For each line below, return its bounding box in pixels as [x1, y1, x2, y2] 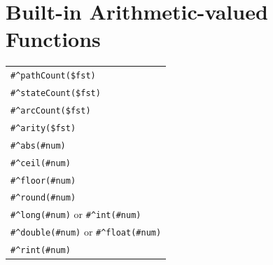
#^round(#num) [10, 193, 76, 203]
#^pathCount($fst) [10, 71, 96, 81]
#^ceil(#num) [10, 158, 71, 168]
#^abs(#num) [10, 140, 66, 151]
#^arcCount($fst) [10, 105, 91, 116]
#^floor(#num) [10, 175, 76, 186]
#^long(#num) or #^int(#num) [10, 207, 141, 222]
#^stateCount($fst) [10, 88, 101, 98]
